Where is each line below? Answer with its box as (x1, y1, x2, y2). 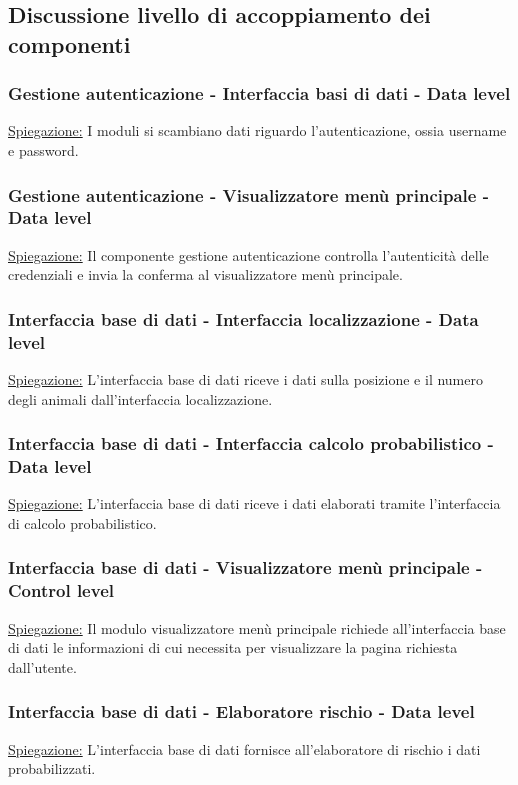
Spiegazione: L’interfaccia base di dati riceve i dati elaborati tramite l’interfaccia (8, 493, 501, 514)
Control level (8, 578, 114, 603)
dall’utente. (8, 656, 77, 677)
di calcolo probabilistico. (8, 512, 157, 533)
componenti (8, 28, 131, 59)
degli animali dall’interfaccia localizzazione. (8, 388, 273, 409)
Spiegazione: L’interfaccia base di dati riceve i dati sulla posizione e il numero (8, 369, 483, 390)
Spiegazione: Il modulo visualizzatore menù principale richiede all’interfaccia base (8, 617, 506, 638)
